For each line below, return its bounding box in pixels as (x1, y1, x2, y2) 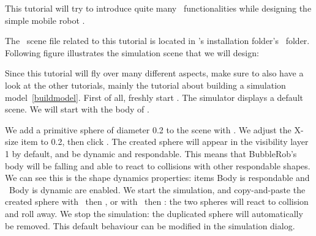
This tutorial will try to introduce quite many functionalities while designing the (5, 2, 312, 14)
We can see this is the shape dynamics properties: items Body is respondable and (5, 171, 310, 184)
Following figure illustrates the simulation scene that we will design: (5, 46, 259, 59)
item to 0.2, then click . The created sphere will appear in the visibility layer (21, 135, 309, 148)
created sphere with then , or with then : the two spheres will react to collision (5, 195, 309, 208)
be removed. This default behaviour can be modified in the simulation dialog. (5, 219, 295, 232)
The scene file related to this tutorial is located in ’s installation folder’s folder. (5, 34, 310, 47)
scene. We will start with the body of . (5, 103, 149, 116)
